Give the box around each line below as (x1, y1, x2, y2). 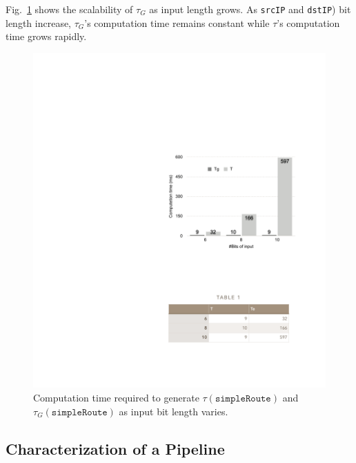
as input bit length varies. (119, 404, 228, 418)
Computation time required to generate (33, 390, 199, 404)
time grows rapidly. (6, 29, 87, 44)
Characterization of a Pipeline (6, 437, 225, 459)
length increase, (6, 15, 72, 30)
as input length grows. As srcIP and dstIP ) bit (149, 2, 351, 16)
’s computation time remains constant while (84, 15, 270, 30)
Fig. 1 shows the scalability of (6, 2, 133, 16)
